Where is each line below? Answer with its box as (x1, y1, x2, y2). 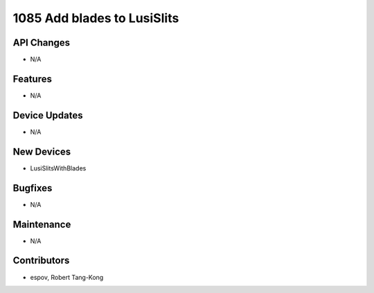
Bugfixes (12, 182, 53, 194)
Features (12, 73, 52, 85)
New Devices (12, 145, 71, 157)
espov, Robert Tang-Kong (30, 273, 104, 281)
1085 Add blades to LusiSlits (12, 10, 179, 26)
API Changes (12, 37, 71, 48)
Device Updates (12, 109, 83, 121)
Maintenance (12, 218, 71, 230)
